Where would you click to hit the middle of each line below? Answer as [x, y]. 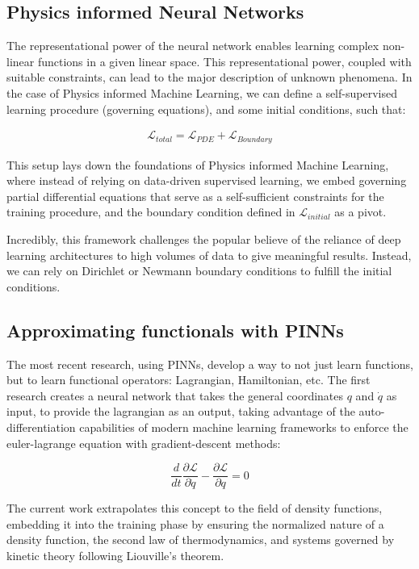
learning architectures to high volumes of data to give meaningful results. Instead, [209, 255]
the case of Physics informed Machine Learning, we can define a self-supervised [202, 92]
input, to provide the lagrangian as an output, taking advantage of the [181, 411]
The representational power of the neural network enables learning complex [193, 46]
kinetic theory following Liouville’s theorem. [115, 556]
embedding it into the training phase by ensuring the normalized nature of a [195, 523]
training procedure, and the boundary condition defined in [151, 212]
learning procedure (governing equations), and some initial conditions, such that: [206, 109]
